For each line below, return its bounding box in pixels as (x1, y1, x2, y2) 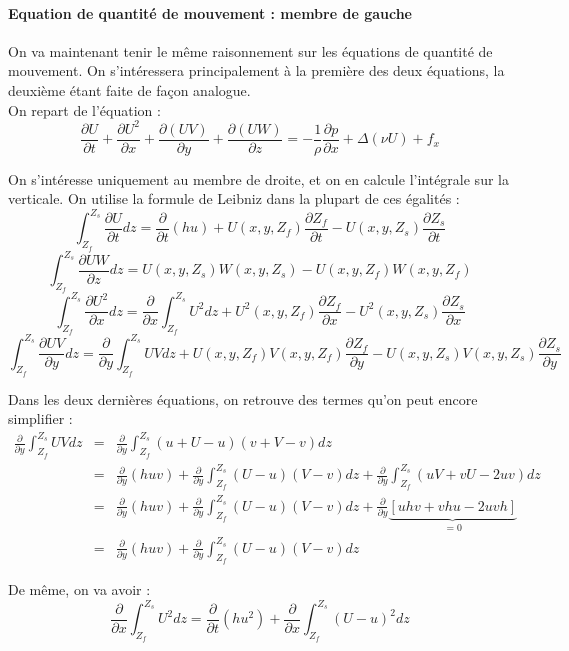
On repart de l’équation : (8, 99, 161, 120)
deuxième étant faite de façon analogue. (8, 79, 251, 100)
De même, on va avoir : (8, 579, 151, 600)
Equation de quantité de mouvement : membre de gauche (8, 2, 412, 23)
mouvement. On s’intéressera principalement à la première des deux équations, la (8, 60, 505, 81)
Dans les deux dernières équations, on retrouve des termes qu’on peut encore (8, 388, 478, 409)
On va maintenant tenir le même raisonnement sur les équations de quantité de (8, 40, 493, 61)
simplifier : (8, 408, 73, 429)
